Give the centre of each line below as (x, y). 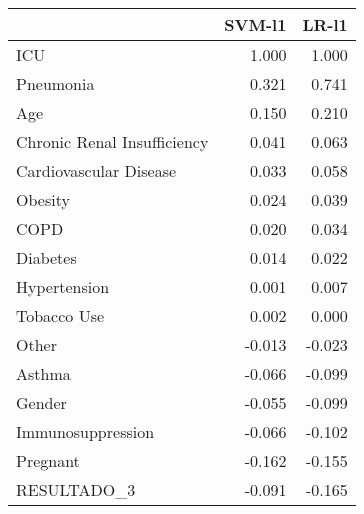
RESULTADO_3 (76, 489)
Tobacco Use (60, 315)
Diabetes (46, 257)
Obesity (43, 199)
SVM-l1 (255, 24)
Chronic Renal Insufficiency (112, 141)
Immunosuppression (85, 431)
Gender (41, 402)
